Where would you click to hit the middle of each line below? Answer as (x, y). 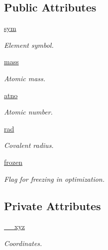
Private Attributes (53, 205)
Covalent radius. (29, 145)
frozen (13, 162)
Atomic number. (28, 112)
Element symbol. (29, 45)
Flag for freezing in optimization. (54, 179)
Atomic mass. (25, 78)
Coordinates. (23, 243)
